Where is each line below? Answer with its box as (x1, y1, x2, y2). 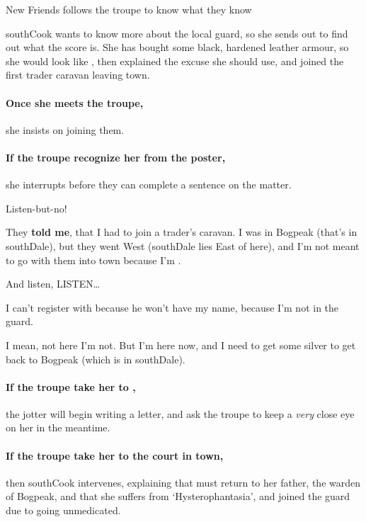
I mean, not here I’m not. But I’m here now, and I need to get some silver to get (6, 337, 356, 352)
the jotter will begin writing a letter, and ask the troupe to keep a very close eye (6, 406, 355, 421)
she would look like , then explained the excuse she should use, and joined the (6, 53, 344, 68)
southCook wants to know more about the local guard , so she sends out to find (6, 25, 348, 40)
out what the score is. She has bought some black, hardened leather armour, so (6, 40, 349, 55)
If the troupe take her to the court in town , (6, 448, 224, 463)
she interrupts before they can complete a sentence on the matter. (6, 177, 292, 192)
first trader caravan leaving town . (6, 67, 150, 82)
